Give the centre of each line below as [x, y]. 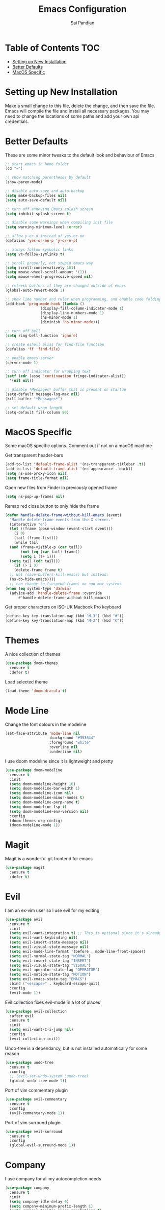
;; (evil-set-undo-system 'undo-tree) [49, 1076]
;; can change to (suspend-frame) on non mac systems [66, 584]
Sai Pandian [82, 23]
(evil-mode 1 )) [25, 993]
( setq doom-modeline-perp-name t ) [45, 802]
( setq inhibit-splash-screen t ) [38, 214]
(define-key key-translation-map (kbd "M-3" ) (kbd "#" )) [65, 616]
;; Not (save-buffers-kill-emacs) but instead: [59, 575]
